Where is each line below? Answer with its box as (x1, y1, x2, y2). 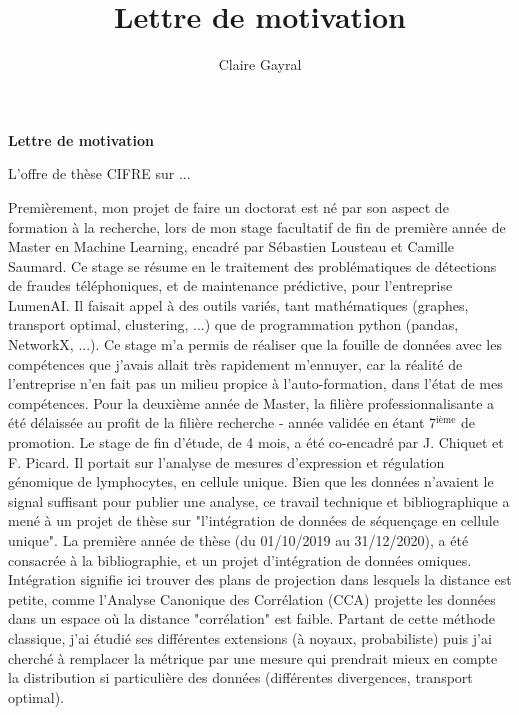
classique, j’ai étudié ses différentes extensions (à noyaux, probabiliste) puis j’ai (8, 627, 492, 648)
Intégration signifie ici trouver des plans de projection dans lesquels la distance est (8, 569, 512, 590)
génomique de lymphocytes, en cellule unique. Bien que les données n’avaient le (8, 471, 494, 492)
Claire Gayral (218, 54, 302, 75)
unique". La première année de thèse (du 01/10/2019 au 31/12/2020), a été (8, 530, 469, 550)
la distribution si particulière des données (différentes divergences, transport (8, 667, 473, 688)
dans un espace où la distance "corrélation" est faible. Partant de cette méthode (8, 608, 496, 629)
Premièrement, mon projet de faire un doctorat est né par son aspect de (8, 196, 449, 217)
